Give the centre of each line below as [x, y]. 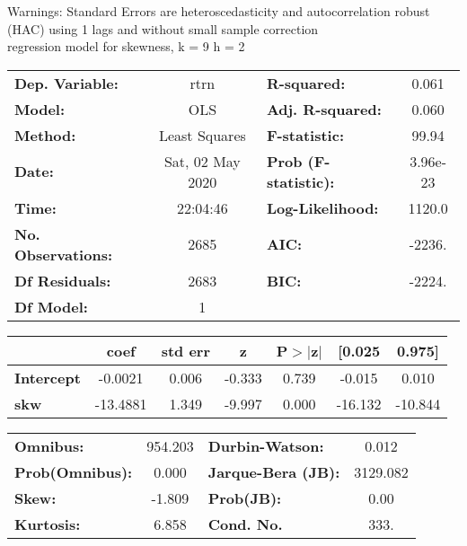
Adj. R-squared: [324, 109]
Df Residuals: [63, 280]
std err [185, 350]
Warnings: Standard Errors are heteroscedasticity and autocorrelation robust [219, 11]
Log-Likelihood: [322, 207]
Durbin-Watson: [266, 445]
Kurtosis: [48, 524]
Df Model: [51, 306]
